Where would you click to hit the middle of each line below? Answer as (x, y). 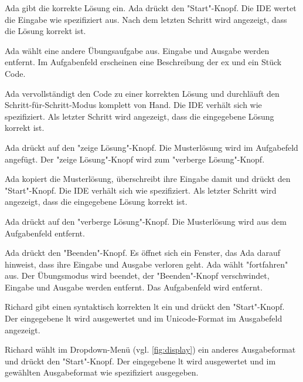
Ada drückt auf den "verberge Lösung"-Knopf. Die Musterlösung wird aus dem (146, 221)
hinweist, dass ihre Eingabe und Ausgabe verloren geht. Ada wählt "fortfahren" (147, 264)
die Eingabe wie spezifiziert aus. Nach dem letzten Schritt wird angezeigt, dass (146, 19)
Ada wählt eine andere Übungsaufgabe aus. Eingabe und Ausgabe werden (137, 50)
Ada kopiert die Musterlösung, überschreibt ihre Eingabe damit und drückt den (148, 179)
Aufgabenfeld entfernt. (45, 233)
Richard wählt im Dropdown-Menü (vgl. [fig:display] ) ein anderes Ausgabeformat (150, 349)
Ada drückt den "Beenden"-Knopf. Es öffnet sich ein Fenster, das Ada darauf (143, 253)
